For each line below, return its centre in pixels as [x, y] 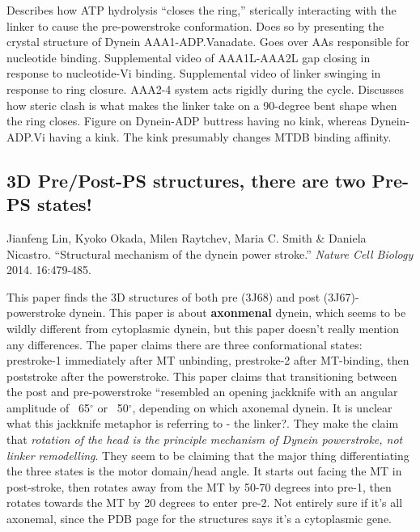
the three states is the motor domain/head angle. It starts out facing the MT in [204, 471]
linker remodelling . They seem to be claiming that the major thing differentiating [208, 455]
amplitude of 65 [49, 407]
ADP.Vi [26, 136]
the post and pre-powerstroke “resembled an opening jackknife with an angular [202, 392]
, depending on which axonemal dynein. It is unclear [262, 407]
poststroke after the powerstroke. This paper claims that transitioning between [202, 376]
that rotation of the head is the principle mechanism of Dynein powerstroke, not [205, 439]
